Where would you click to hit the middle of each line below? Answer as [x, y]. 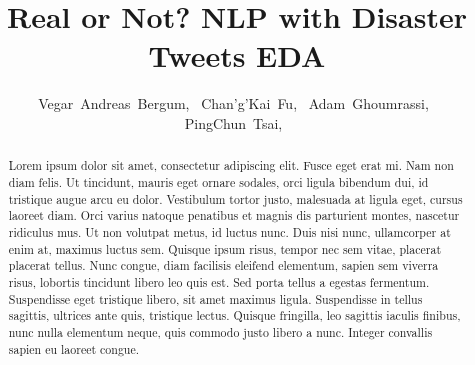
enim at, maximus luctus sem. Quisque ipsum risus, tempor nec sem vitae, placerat [225, 248]
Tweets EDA [237, 55]
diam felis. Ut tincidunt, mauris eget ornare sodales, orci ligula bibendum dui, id [218, 181]
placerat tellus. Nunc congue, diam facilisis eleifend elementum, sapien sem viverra [223, 265]
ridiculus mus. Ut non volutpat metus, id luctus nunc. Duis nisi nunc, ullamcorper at [229, 231]
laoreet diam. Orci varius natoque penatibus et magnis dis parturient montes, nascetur [234, 215]
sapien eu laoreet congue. [74, 348]
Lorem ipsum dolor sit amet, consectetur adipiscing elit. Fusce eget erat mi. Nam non [231, 165]
